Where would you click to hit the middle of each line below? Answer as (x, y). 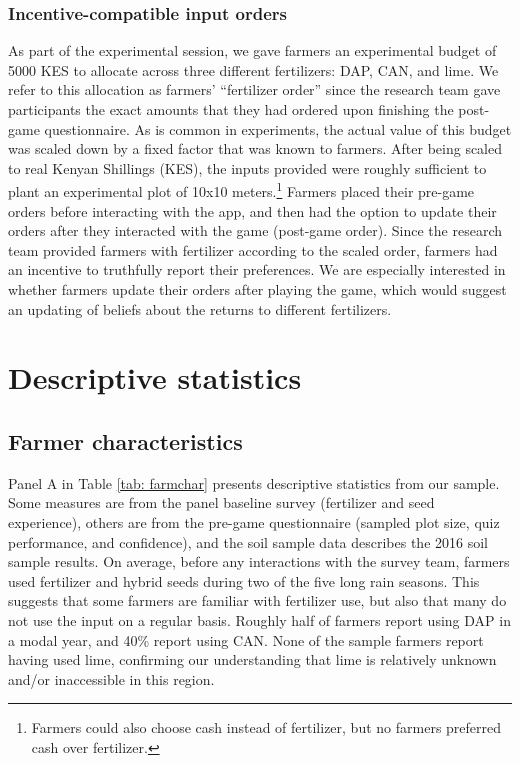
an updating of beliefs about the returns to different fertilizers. (200, 308)
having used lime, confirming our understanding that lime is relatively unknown (252, 659)
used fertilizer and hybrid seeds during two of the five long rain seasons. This (244, 580)
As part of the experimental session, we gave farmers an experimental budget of (252, 50)
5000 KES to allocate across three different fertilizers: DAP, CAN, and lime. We (253, 69)
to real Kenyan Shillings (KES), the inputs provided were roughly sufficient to (247, 167)
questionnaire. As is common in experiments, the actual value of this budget (278, 128)
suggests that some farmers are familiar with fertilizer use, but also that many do (257, 600)
